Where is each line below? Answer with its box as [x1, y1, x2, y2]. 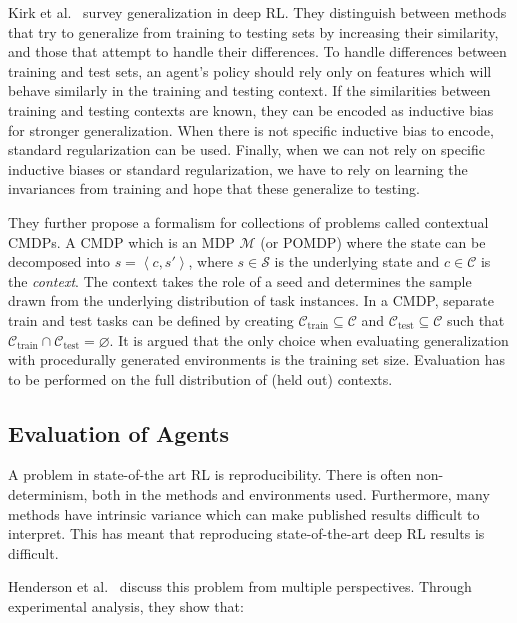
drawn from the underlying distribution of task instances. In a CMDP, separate [8, 290, 494, 311]
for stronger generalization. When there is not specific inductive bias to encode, [8, 119, 494, 140]
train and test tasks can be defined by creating [8, 309, 294, 330]
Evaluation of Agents [8, 417, 230, 448]
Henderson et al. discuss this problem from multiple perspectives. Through [8, 576, 472, 597]
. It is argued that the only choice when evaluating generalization [109, 329, 509, 350]
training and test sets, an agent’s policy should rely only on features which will [8, 60, 492, 81]
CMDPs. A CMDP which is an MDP [8, 231, 235, 252]
